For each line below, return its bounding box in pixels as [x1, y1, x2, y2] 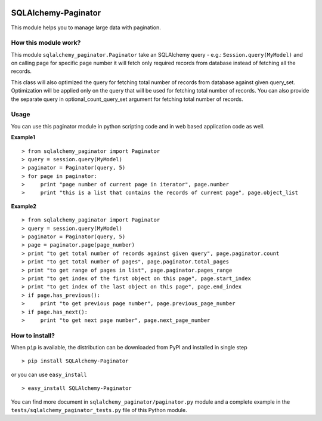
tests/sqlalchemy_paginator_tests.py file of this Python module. [11, 407, 187, 414]
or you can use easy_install [11, 371, 87, 378]
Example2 [11, 202, 37, 210]
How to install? [11, 331, 55, 340]
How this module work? [11, 39, 81, 47]
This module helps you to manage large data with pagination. [11, 24, 161, 31]
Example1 [11, 134, 36, 141]
